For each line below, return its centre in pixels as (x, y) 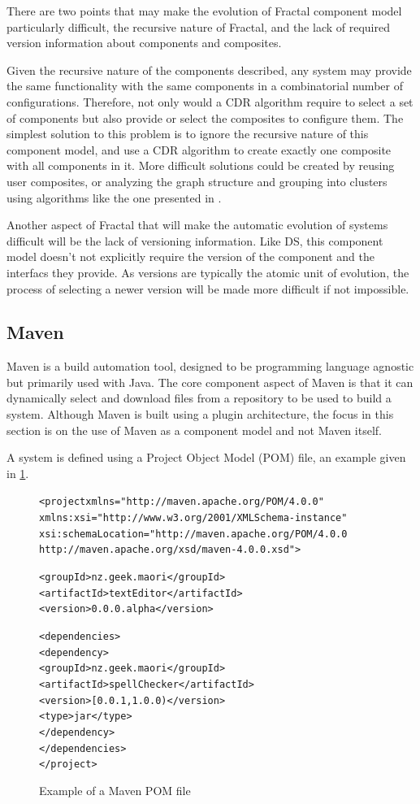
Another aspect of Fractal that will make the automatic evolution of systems (197, 225)
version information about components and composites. (144, 43)
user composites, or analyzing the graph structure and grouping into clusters (197, 181)
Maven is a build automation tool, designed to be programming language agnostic (210, 366)
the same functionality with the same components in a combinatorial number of (205, 86)
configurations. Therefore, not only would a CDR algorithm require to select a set (210, 101)
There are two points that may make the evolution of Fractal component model (204, 11)
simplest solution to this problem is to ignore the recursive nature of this (188, 134)
